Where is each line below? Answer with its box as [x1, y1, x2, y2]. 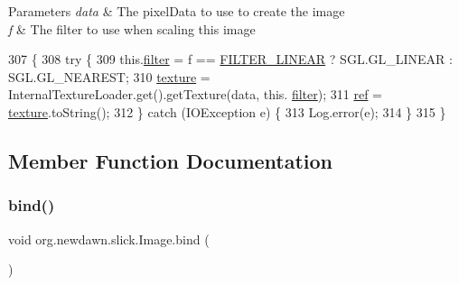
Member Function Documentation [8, 146, 333, 174]
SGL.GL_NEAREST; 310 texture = [8, 67, 211, 86]
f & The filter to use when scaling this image [8, 19, 256, 38]
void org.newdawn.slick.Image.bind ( [8, 229, 210, 248]
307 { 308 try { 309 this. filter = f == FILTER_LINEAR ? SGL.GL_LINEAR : [8, 50, 453, 69]
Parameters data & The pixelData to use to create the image [8, 2, 345, 20]
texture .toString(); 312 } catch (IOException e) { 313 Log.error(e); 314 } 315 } [8, 102, 446, 121]
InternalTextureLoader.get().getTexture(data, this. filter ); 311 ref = [8, 85, 382, 104]
